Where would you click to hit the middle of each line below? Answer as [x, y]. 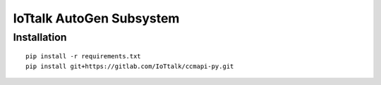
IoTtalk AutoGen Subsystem [96, 18]
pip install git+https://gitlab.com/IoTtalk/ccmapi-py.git [130, 66]
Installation [40, 37]
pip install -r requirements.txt [83, 57]
